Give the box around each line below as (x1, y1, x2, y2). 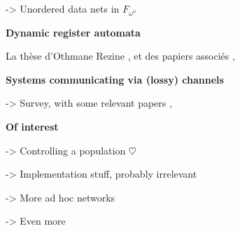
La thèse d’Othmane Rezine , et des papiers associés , (6, 48, 235, 63)
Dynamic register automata (6, 25, 141, 39)
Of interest (6, 119, 59, 133)
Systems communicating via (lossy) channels (6, 72, 224, 86)
